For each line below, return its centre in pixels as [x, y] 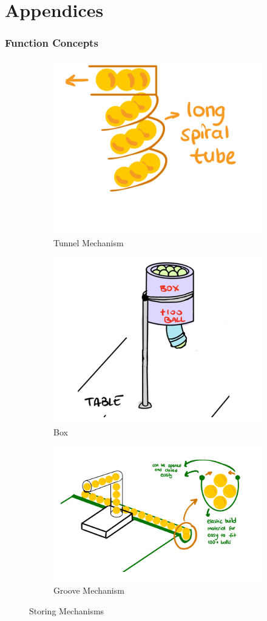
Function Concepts [52, 43]
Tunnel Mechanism [89, 242]
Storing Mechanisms [67, 610]
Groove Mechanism [89, 590]
